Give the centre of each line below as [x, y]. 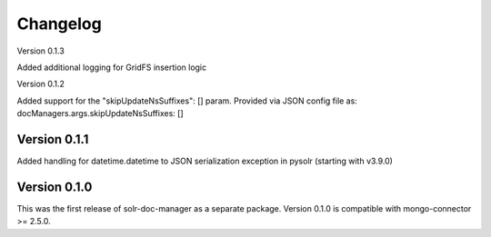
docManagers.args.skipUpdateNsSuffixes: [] [100, 114]
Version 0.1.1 [53, 139]
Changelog [59, 24]
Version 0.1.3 [41, 51]
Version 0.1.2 [41, 84]
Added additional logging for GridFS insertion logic [112, 67]
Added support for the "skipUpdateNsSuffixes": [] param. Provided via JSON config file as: [187, 101]
